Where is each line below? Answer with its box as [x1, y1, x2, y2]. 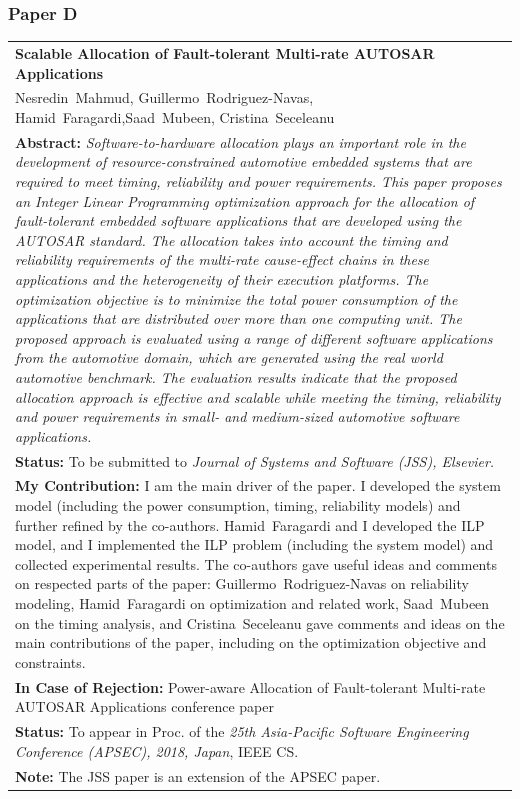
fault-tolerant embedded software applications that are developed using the [15, 210, 462, 231]
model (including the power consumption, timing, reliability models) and [15, 495, 461, 516]
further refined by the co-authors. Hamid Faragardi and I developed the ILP [15, 514, 485, 535]
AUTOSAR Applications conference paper [15, 696, 274, 717]
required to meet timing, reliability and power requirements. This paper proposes [15, 171, 502, 192]
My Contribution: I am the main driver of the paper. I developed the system [15, 475, 501, 496]
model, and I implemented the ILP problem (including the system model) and [15, 534, 494, 555]
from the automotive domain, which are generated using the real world [15, 347, 443, 368]
